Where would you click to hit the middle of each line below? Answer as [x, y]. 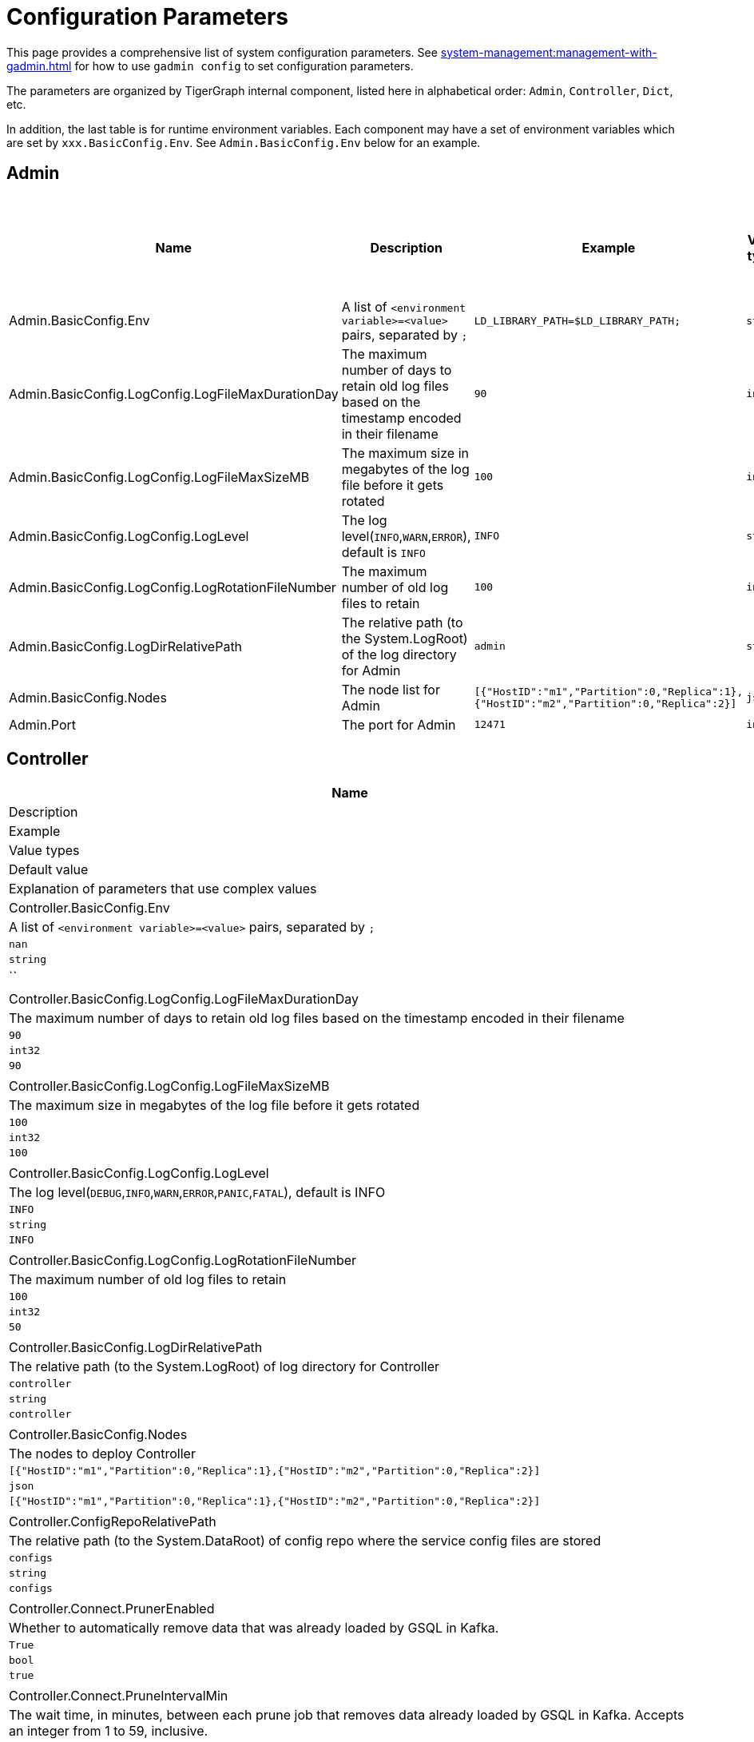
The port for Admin [399, 724]
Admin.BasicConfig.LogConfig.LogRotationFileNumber [173, 587]
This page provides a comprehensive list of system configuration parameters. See [222, 52]
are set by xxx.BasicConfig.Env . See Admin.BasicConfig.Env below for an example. [244, 142]
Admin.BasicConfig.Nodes [88, 697]
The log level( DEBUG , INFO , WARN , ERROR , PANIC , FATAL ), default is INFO [197, 1193]
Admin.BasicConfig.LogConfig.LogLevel [129, 536]
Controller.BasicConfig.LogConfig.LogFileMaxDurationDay [184, 999]
